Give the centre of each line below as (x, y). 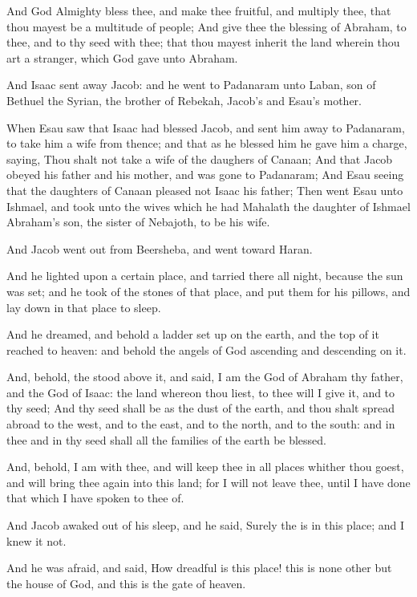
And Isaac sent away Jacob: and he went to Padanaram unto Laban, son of (191, 85)
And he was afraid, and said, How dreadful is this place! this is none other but (199, 568)
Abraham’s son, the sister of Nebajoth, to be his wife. (138, 222)
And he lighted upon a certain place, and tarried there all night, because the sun (205, 276)
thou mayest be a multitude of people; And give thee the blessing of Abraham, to (206, 26)
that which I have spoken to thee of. (95, 498)
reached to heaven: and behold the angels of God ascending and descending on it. (206, 349)
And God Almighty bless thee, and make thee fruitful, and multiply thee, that (199, 10)
